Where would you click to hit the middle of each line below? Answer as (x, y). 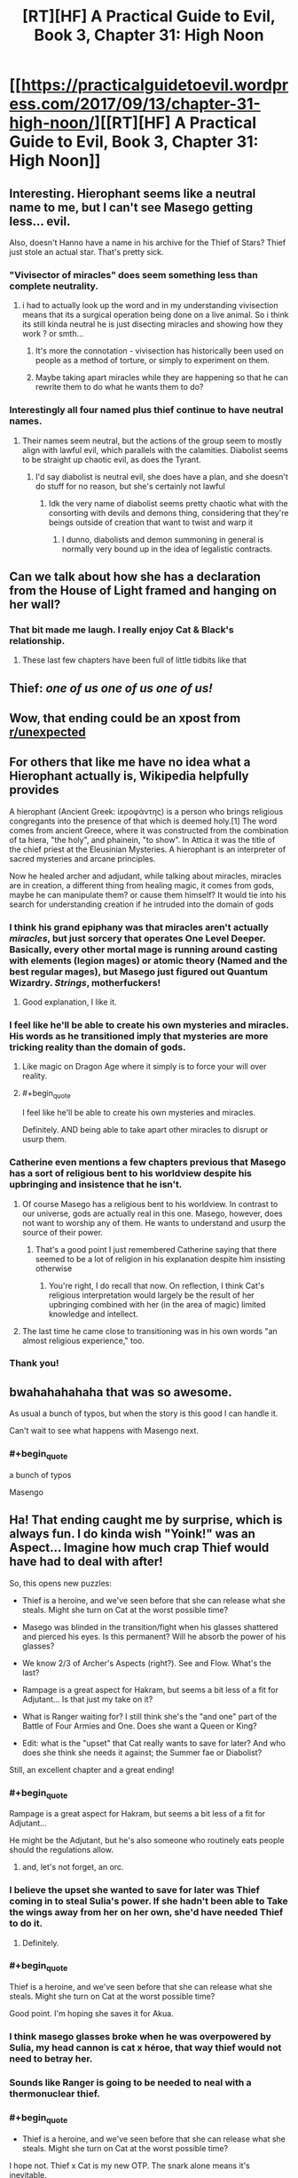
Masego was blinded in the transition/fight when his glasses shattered (150, 1626)
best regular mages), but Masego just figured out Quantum (139, 972)
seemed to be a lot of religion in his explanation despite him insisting (160, 1259)
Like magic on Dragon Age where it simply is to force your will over (144, 1067)
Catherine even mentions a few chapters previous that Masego (148, 1163)
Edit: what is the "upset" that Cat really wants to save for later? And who (154, 1743)
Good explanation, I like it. (69, 1002)
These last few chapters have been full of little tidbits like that (134, 660)
